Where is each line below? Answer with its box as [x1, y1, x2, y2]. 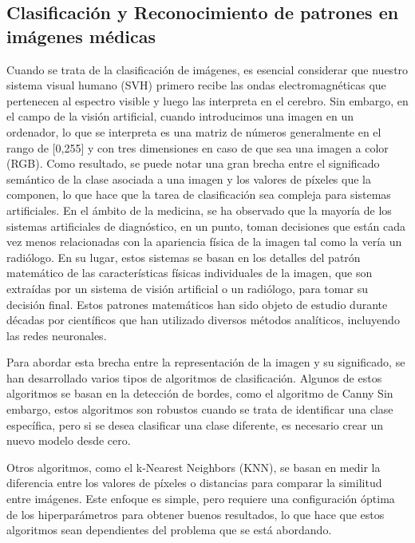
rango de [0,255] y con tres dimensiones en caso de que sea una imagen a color [6, 139, 389, 156]
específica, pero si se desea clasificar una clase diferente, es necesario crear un [6, 416, 384, 433]
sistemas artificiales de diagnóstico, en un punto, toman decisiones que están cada [6, 217, 405, 234]
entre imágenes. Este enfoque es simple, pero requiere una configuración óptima [6, 490, 395, 507]
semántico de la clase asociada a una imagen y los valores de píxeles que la [6, 170, 371, 187]
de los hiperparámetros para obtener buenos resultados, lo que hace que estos [6, 505, 385, 522]
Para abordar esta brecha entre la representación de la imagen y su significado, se [6, 354, 405, 371]
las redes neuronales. [6, 327, 107, 343]
